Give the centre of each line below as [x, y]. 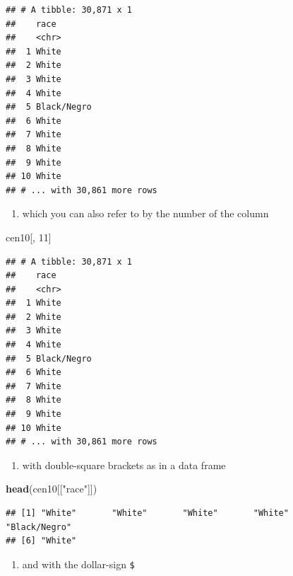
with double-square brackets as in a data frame [124, 465]
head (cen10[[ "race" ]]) [52, 489]
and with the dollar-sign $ [78, 564]
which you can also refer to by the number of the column [145, 213]
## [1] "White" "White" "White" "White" [147, 513]
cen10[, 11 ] [29, 237]
